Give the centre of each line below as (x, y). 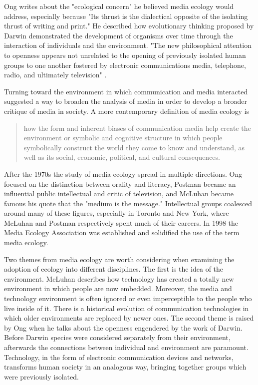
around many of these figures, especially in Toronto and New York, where (117, 213)
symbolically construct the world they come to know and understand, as (134, 147)
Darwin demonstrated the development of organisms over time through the (119, 35)
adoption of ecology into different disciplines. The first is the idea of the (114, 269)
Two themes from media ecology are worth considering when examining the (119, 259)
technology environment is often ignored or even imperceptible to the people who (128, 298)
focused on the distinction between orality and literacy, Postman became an (120, 184)
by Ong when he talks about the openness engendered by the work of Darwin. (123, 327)
